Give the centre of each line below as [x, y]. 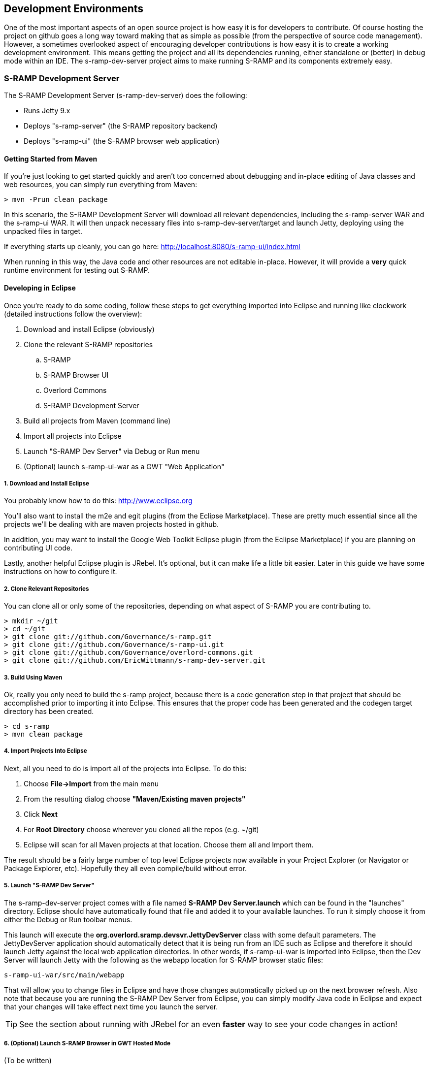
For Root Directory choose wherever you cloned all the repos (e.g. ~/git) [141, 829]
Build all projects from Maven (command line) [97, 421]
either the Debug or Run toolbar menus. [68, 919]
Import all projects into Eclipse [73, 436]
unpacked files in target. [43, 231]
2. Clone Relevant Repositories [47, 589]
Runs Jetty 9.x [47, 111]
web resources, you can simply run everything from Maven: [101, 185]
